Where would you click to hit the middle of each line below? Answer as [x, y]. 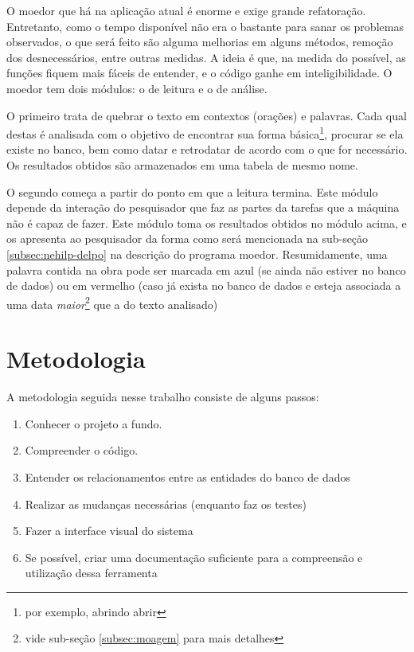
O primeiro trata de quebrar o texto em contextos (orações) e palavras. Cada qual [207, 115]
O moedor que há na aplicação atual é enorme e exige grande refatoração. [186, 10]
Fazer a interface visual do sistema [109, 531]
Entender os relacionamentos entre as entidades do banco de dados [188, 476]
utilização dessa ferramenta [91, 573]
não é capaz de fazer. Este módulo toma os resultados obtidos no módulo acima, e [207, 223]
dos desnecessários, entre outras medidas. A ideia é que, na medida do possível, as [206, 57]
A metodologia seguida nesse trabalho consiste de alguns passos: [163, 397]
